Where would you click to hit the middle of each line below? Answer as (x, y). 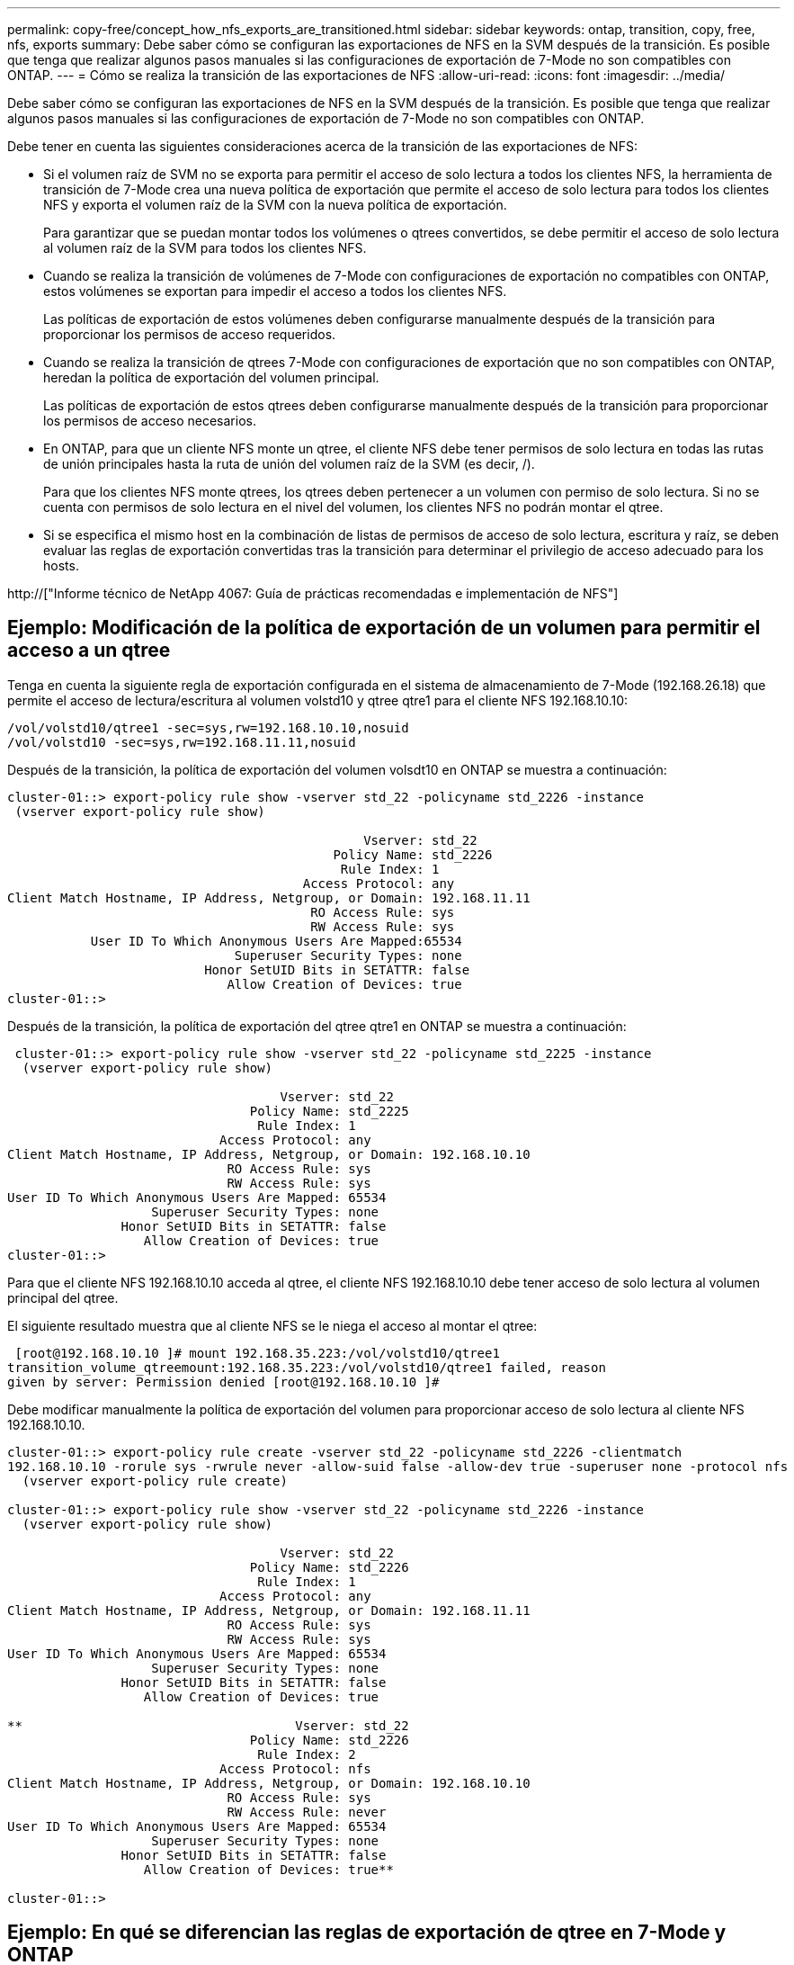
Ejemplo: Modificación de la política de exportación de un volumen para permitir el (384, 628)
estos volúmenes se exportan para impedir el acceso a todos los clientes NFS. (275, 291)
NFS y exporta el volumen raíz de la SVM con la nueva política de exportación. (275, 205)
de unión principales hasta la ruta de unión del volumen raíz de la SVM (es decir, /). (289, 464)
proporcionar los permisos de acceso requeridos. (190, 334)
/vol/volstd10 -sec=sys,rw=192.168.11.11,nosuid (182, 742)
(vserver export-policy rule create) (155, 1480)
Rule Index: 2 (307, 1754)
